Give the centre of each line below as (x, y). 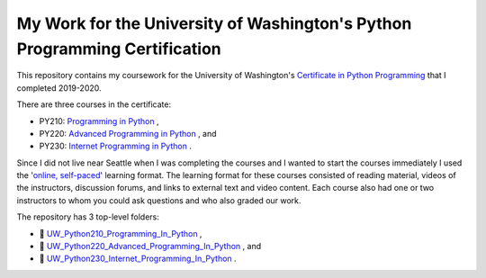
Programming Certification (119, 49)
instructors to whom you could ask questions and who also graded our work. (159, 200)
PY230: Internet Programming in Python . (116, 146)
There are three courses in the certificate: (94, 104)
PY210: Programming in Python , (99, 121)
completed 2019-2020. (59, 88)
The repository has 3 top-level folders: (88, 217)
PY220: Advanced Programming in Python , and (128, 133)
